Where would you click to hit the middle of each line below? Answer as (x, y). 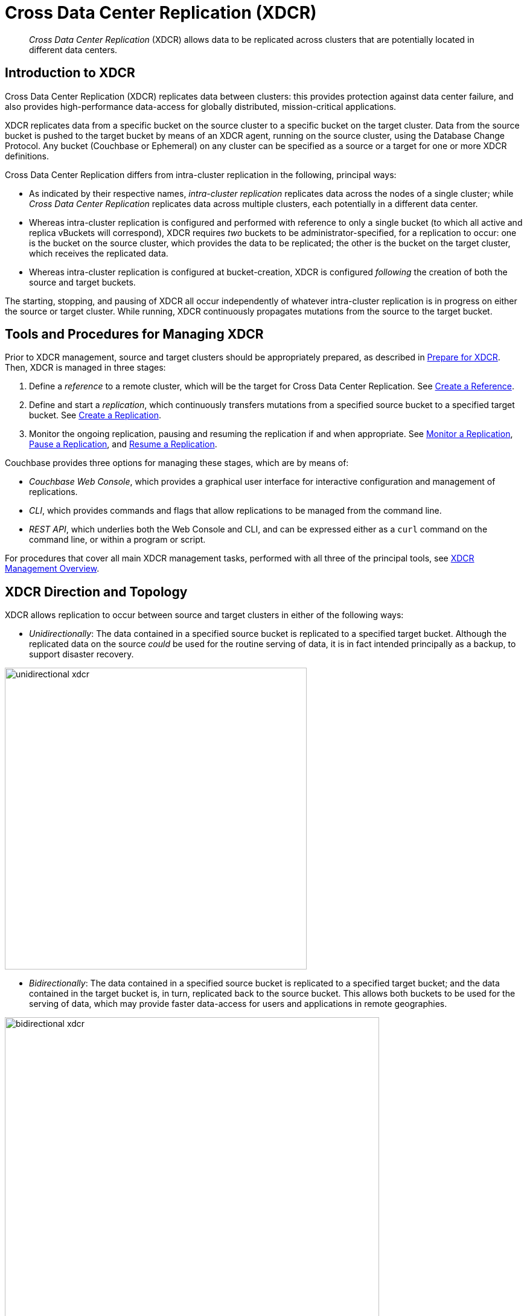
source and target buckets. (82, 282)
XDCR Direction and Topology (96, 592)
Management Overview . (52, 569)
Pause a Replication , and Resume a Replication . (123, 444)
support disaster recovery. (81, 654)
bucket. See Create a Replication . (95, 415)
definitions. (27, 156)
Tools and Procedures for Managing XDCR (134, 334)
